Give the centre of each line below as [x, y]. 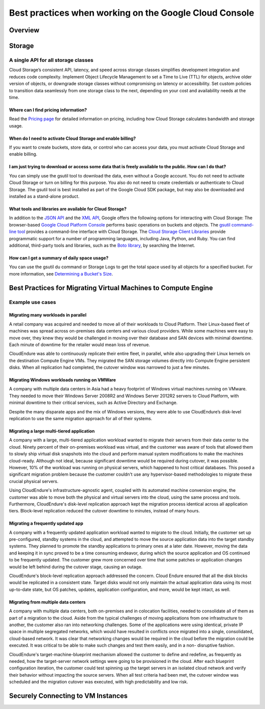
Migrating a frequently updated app [46, 523]
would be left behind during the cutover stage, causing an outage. [76, 567]
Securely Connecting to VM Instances [68, 696]
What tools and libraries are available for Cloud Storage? [68, 209]
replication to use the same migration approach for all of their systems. [80, 419]
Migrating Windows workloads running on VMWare [63, 380]
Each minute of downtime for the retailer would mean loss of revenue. [79, 344]
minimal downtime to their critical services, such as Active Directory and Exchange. [93, 403]
